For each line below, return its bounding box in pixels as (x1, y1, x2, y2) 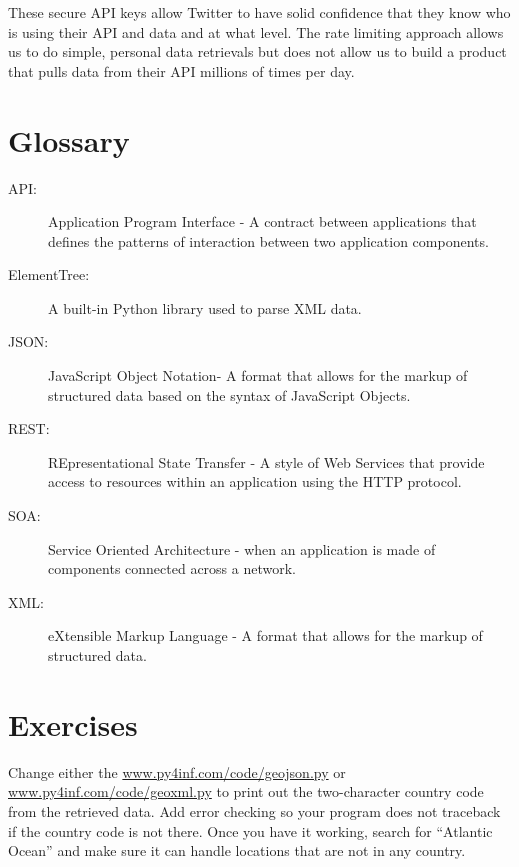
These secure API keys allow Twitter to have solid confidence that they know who (8, 2, 511, 22)
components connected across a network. (48, 558, 296, 579)
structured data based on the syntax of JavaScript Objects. (48, 384, 411, 405)
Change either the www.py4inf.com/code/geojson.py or (8, 761, 346, 782)
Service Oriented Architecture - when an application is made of (48, 538, 436, 559)
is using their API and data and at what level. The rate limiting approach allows (8, 21, 504, 42)
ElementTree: (8, 264, 90, 285)
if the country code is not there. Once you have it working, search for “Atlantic (8, 820, 493, 841)
